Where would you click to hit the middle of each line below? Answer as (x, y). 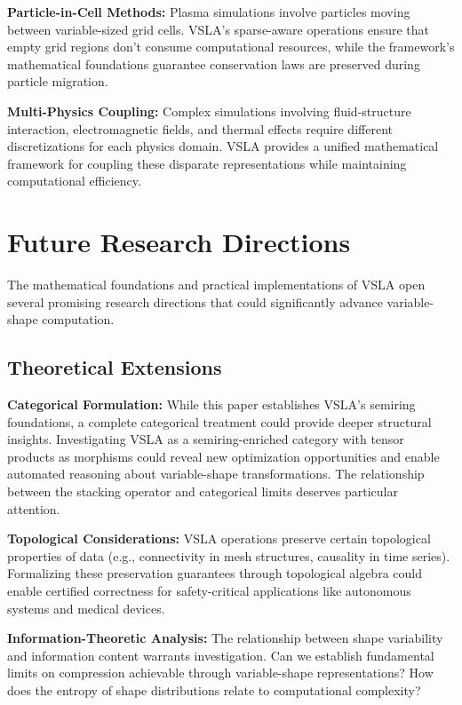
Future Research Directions (179, 242)
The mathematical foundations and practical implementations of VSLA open (216, 285)
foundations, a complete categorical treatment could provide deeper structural (219, 421)
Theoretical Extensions (115, 367)
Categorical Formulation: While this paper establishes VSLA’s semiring (211, 404)
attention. (34, 508)
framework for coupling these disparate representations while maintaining (207, 163)
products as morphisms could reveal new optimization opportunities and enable (223, 456)
